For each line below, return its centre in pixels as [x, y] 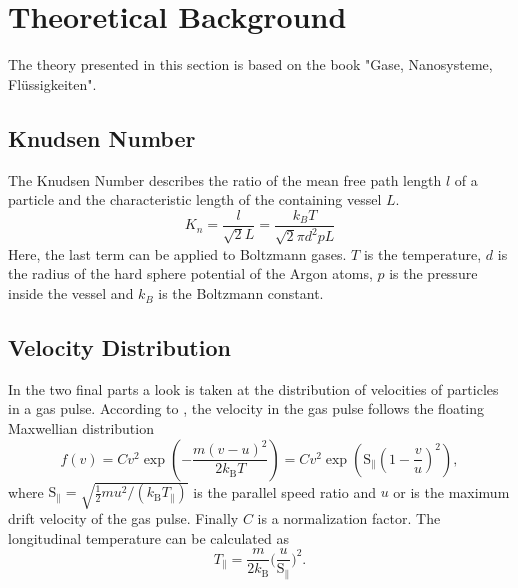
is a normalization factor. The [349, 518]
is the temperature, [422, 253]
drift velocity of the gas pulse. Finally [123, 518]
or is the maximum [451, 491]
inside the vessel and [71, 293]
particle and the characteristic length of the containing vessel [195, 199]
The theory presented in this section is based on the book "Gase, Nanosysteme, [250, 64]
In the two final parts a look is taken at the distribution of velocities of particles [253, 388]
